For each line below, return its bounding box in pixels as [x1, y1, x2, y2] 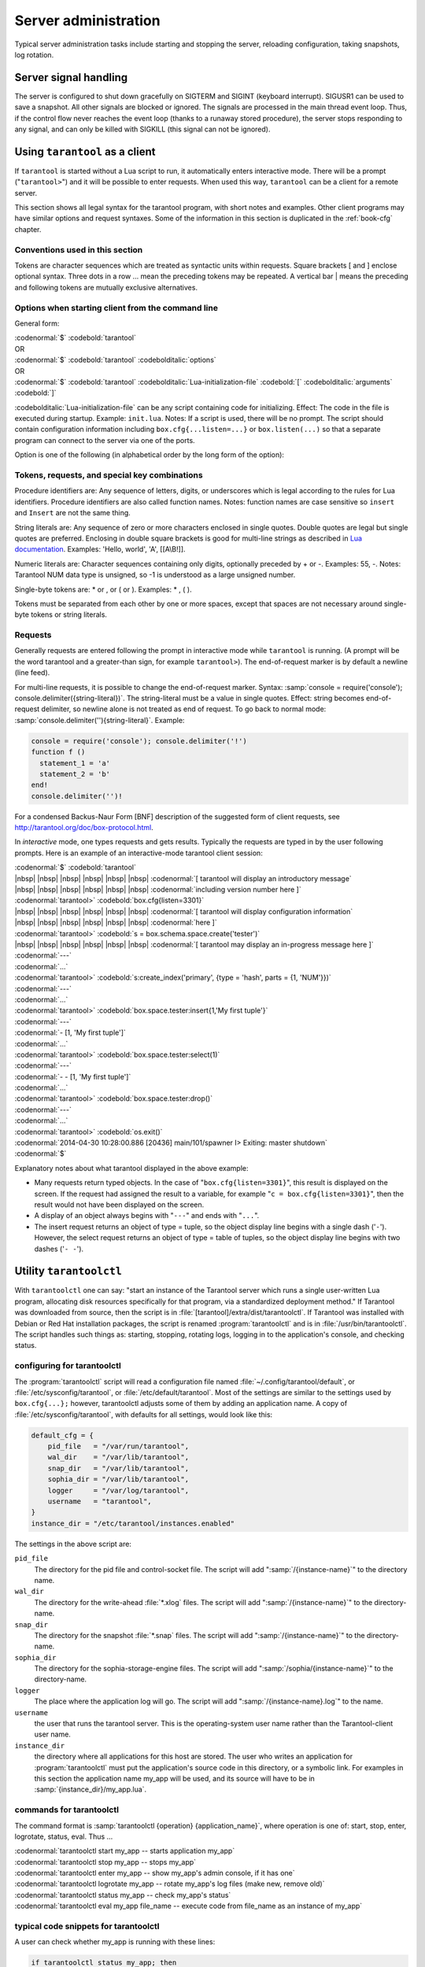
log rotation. [14, 50, 54, 59]
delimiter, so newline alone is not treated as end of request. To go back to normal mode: [41, 704, 327, 714]
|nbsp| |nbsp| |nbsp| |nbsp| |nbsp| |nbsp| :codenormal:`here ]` [14, 917, 217, 928]
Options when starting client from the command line [14, 302, 218, 313]
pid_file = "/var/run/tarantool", [47, 1442, 189, 1451]
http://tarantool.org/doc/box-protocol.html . [14, 823, 153, 832]
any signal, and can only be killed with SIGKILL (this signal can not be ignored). [14, 124, 271, 134]
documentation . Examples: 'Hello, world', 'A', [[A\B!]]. [14, 544, 186, 554]
